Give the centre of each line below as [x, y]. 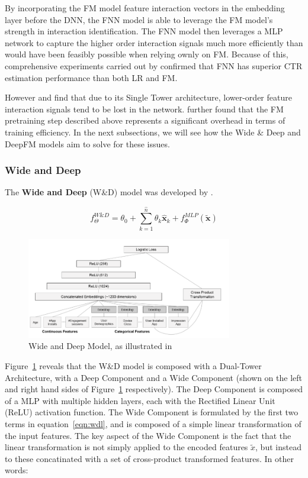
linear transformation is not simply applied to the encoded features [126, 447]
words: [17, 470]
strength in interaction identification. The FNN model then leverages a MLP [144, 31]
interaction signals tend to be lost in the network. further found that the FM [144, 109]
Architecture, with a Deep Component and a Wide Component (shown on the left [154, 377]
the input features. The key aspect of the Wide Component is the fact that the [148, 435]
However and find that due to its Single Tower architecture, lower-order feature [148, 97]
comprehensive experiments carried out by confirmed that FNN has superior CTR [154, 65]
